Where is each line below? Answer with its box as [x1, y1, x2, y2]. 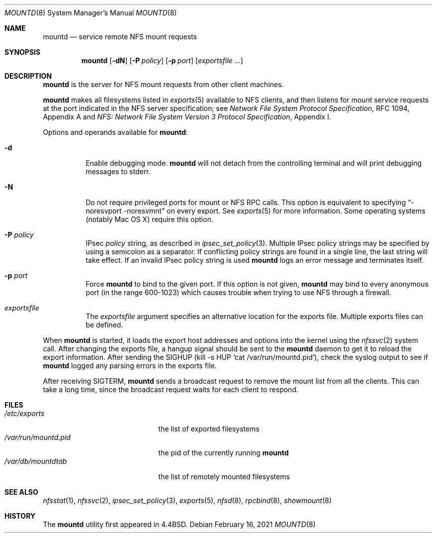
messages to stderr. [86, 167, 151, 176]
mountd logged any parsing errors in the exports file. [43, 361, 217, 370]
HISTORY [4, 512, 36, 520]
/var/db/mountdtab [4, 457, 67, 465]
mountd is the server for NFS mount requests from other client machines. [43, 80, 284, 89]
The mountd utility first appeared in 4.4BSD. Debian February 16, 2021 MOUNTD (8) [43, 520, 316, 529]
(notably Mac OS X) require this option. [86, 215, 213, 223]
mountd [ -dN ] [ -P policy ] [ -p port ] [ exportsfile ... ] [81, 56, 243, 65]
